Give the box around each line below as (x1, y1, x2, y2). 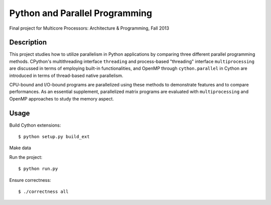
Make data (9, 145, 31, 151)
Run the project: (9, 154, 43, 160)
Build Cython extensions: (9, 122, 61, 128)
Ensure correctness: (9, 177, 51, 183)
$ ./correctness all (18, 189, 69, 194)
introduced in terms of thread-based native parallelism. (9, 72, 123, 78)
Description (9, 38, 47, 47)
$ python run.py (18, 166, 58, 172)
